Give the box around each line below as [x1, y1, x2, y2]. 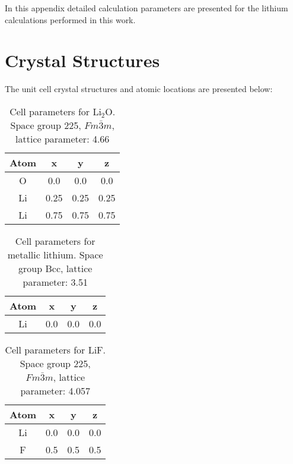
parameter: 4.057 [20, 383, 90, 397]
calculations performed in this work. [5, 13, 136, 26]
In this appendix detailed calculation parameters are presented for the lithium [5, 2, 288, 14]
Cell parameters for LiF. [5, 342, 106, 356]
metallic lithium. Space [7, 247, 103, 261]
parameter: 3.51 [23, 274, 88, 289]
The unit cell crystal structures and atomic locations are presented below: [5, 83, 273, 95]
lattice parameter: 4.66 [15, 131, 110, 146]
